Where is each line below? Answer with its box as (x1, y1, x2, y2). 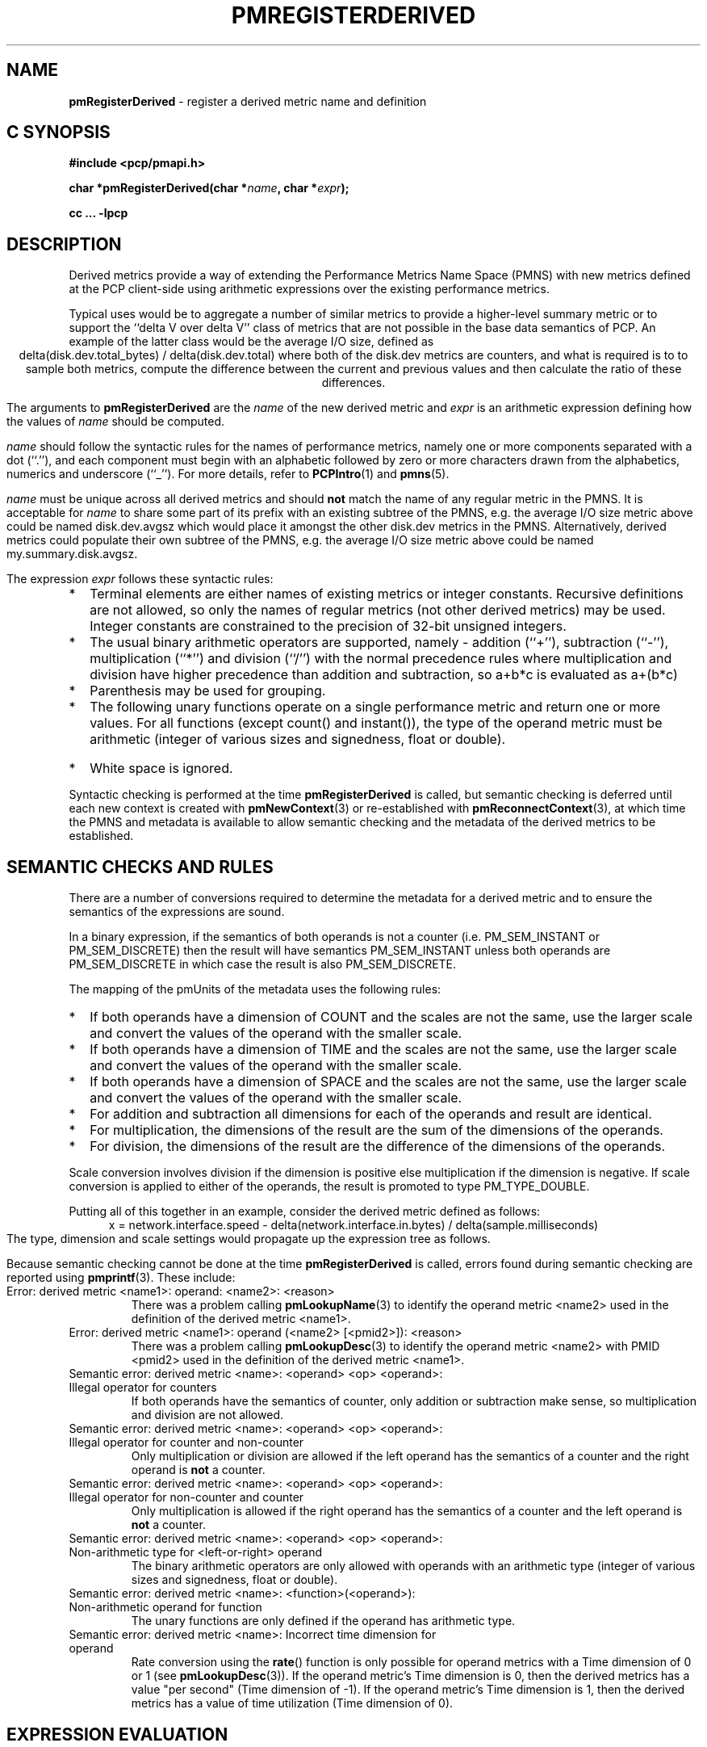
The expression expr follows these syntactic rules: (6, 572, 274, 586)
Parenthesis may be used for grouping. (90, 682, 326, 699)
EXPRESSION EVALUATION (6, 1724, 228, 1745)
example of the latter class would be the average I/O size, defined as (69, 334, 434, 349)
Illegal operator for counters (69, 1380, 217, 1395)
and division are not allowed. (131, 1408, 283, 1422)
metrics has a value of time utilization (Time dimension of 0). (131, 1696, 454, 1711)
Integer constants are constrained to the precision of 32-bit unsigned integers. (90, 618, 567, 635)
